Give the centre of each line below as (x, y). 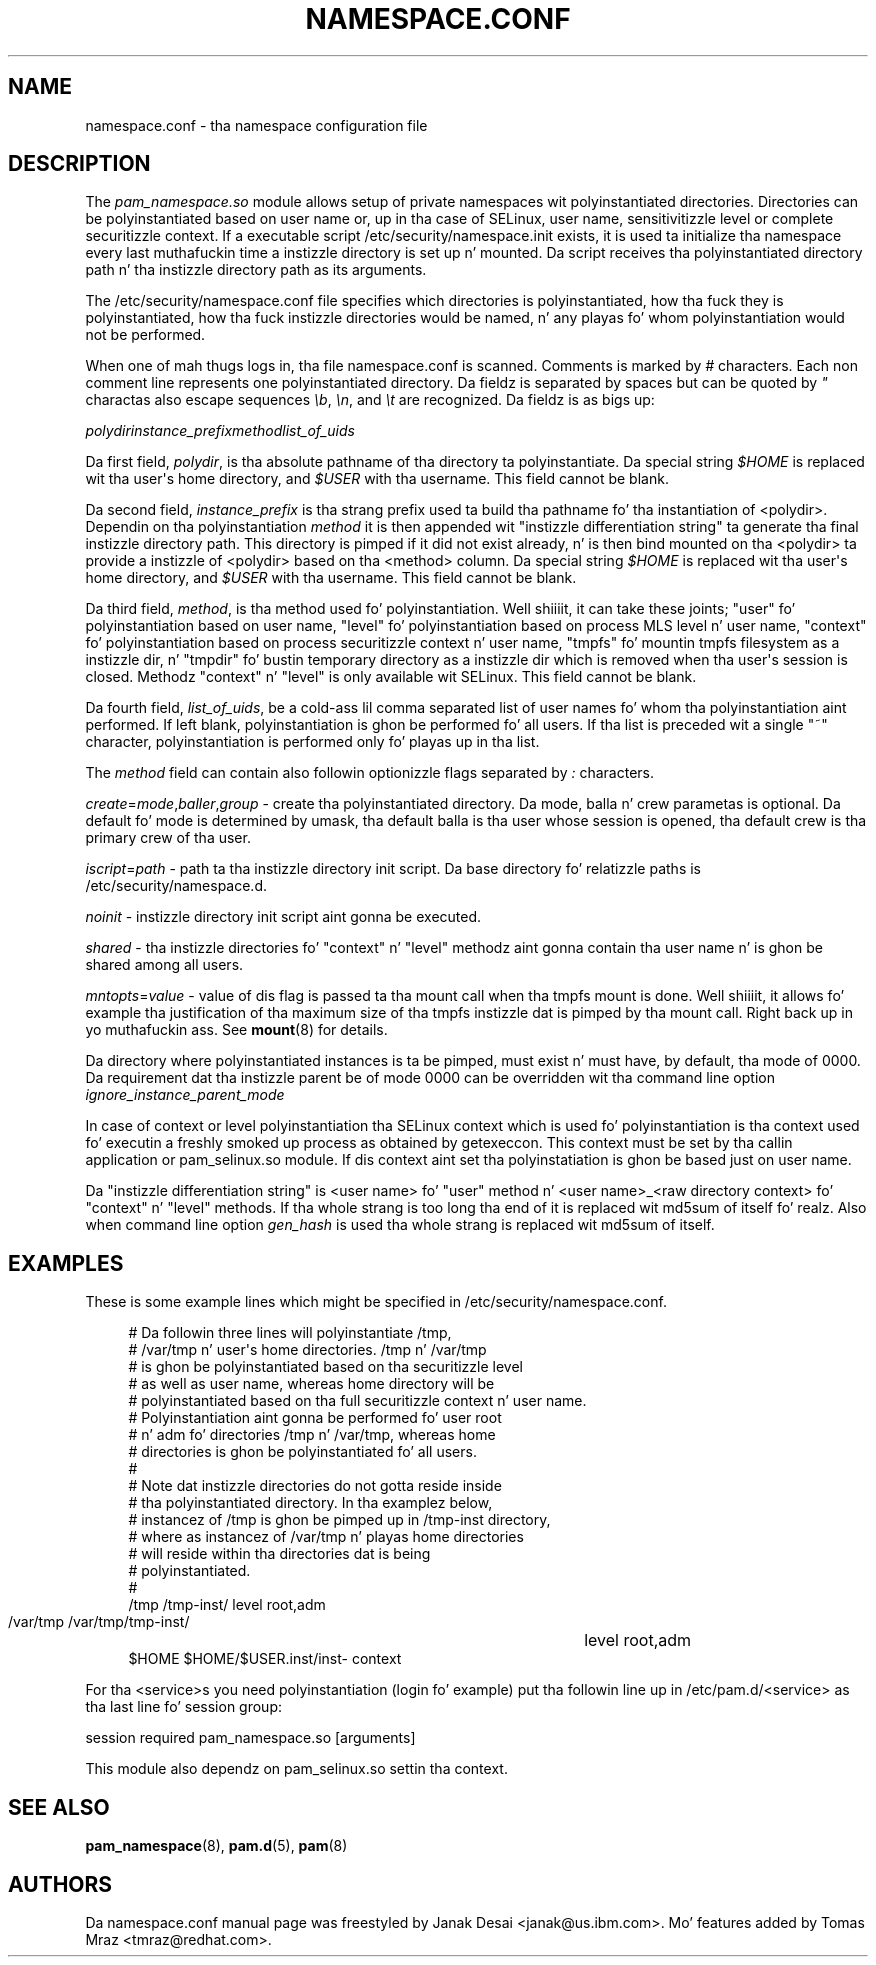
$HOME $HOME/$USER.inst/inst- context (265, 1659)
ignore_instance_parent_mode (185, 1095)
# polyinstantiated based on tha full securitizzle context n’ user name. (357, 1401)
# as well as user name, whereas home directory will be (311, 1384)
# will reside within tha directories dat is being (279, 1554)
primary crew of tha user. (168, 838)
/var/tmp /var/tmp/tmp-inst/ (99, 1622)
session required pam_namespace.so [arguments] (250, 1738)
